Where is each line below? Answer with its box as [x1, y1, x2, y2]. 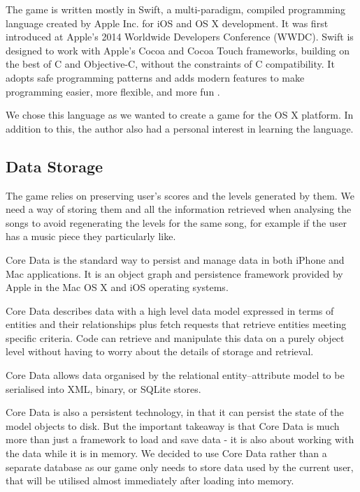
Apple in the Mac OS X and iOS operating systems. [6, 280, 229, 295]
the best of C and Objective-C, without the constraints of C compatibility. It [6, 57, 335, 71]
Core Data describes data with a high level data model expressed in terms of [6, 303, 334, 318]
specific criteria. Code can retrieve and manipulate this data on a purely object [6, 330, 345, 345]
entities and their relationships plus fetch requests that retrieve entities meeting [6, 317, 347, 331]
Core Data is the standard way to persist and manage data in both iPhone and [6, 252, 345, 267]
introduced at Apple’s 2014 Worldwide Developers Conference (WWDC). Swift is [6, 29, 354, 44]
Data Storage [6, 155, 103, 177]
